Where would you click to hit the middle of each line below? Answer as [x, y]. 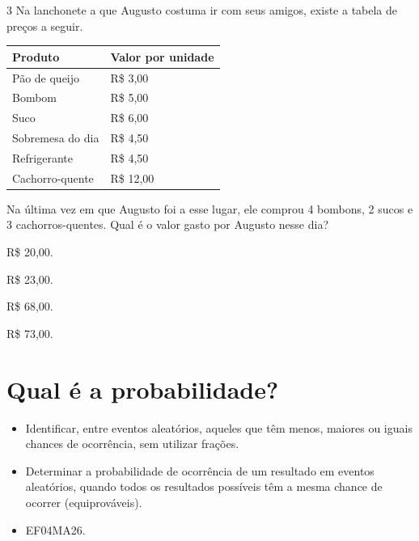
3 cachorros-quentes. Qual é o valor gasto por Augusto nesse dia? [168, 224]
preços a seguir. [45, 25]
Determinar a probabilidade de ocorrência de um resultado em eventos [200, 470]
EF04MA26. [55, 529]
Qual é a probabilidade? [143, 389]
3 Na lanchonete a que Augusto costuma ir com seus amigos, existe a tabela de [202, 10]
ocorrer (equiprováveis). [84, 502]
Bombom [35, 97]
